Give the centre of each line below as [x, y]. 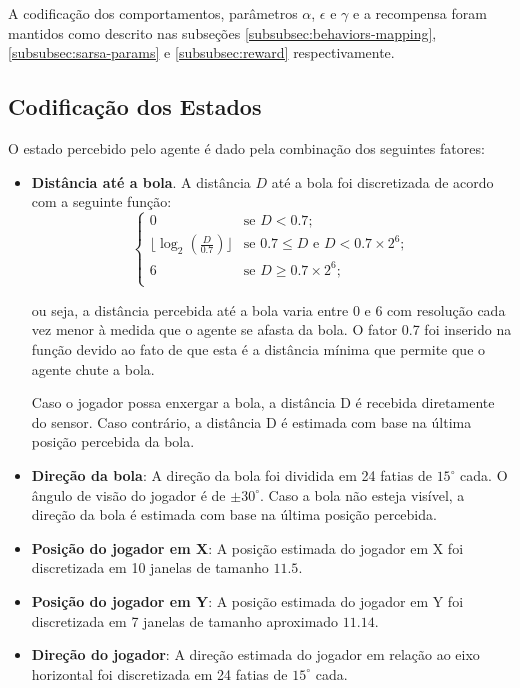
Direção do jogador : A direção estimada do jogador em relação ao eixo [255, 654]
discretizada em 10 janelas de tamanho [150, 567]
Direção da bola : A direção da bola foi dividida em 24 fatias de [231, 475]
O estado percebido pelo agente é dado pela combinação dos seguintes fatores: [246, 147]
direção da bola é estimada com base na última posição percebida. [234, 514]
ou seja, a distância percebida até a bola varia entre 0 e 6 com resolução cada [268, 309]
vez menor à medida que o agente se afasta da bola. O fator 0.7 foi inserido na [271, 329]
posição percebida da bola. [113, 441]
